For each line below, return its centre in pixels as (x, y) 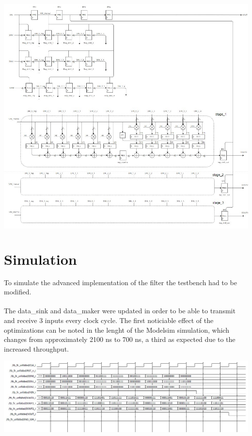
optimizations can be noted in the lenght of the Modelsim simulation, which (117, 330)
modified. (18, 292)
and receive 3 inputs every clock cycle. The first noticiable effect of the (109, 320)
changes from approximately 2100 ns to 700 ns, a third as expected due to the (120, 339)
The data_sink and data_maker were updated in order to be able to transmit (120, 311)
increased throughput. (36, 348)
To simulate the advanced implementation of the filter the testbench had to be (120, 282)
